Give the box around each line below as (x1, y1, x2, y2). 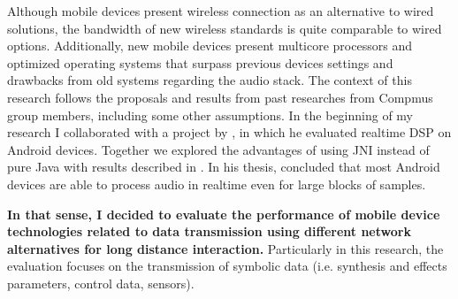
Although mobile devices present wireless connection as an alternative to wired (7, 2, 434, 19)
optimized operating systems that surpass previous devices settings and (7, 53, 393, 72)
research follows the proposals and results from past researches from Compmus (7, 88, 433, 106)
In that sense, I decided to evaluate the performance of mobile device (7, 204, 440, 223)
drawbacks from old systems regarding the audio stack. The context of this (7, 71, 412, 89)
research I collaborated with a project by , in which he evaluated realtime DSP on (7, 123, 452, 142)
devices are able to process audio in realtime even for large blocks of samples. (7, 174, 426, 193)
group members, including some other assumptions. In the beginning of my (7, 105, 414, 124)
